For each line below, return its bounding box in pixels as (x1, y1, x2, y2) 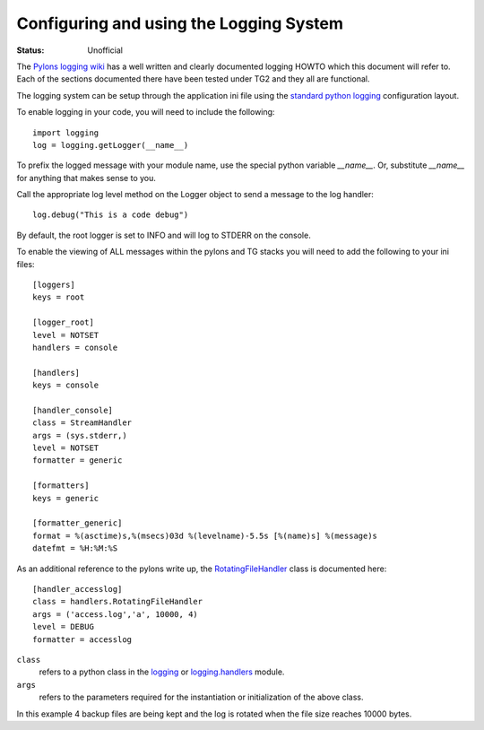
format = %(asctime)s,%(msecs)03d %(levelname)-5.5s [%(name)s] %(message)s (32, 530, 378, 541)
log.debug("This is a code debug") (32, 210, 189, 220)
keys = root (32, 292, 85, 302)
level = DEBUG (32, 621, 94, 632)
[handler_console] (32, 404, 114, 415)
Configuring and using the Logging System (16, 13, 344, 33)
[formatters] (32, 481, 90, 491)
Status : (16, 45, 45, 56)
